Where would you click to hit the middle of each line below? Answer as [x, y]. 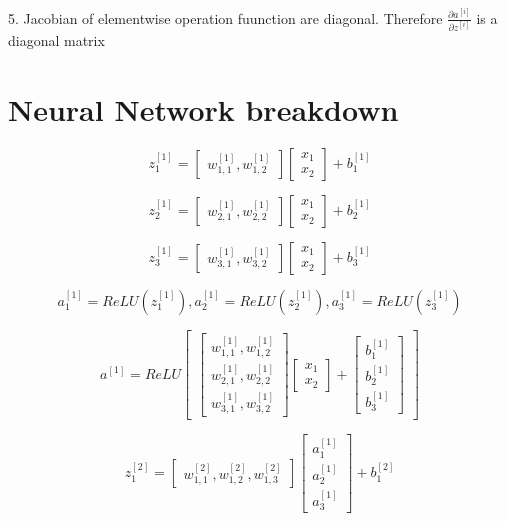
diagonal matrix [56, 39]
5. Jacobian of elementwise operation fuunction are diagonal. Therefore [225, 17]
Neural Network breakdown [203, 108]
